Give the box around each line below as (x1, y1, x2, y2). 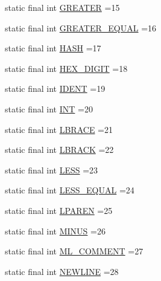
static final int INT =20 (5, 102, 93, 115)
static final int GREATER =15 (5, 1, 120, 13)
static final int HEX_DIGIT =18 (5, 62, 128, 74)
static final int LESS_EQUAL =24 (5, 184, 134, 196)
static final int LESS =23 (5, 163, 98, 176)
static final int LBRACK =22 (5, 143, 114, 156)
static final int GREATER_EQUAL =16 (5, 21, 157, 34)
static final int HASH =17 (5, 42, 101, 54)
